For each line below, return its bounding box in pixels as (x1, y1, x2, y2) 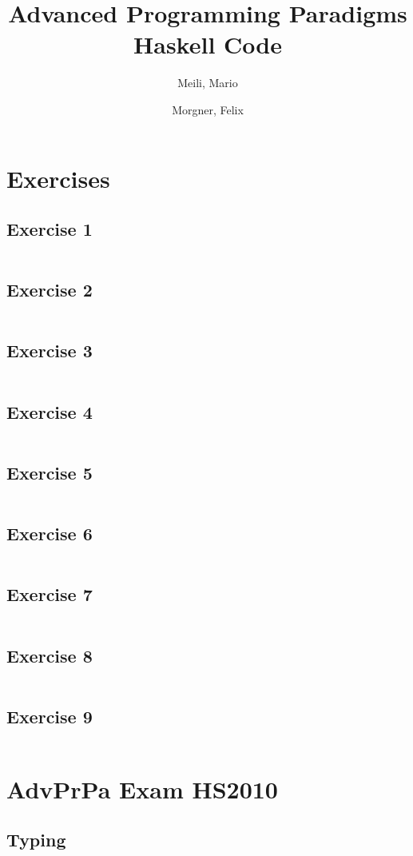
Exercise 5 (6, 460, 93, 484)
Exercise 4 (6, 399, 93, 424)
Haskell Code (133, 28, 282, 61)
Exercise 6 (6, 521, 93, 546)
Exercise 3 (6, 338, 93, 363)
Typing (6, 827, 66, 852)
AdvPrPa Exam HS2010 (6, 772, 278, 805)
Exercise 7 (6, 582, 93, 607)
